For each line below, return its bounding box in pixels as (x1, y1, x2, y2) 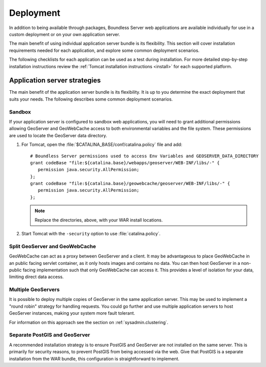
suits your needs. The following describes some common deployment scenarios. (9, 96, 173, 102)
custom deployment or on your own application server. (9, 31, 120, 37)
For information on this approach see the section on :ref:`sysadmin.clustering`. (9, 319, 168, 325)
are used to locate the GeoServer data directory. (9, 132, 107, 138)
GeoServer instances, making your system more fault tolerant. (9, 310, 135, 316)
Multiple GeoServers (9, 286, 60, 293)
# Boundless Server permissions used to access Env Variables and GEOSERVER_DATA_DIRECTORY (30, 153, 259, 159)
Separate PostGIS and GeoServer (9, 331, 91, 338)
